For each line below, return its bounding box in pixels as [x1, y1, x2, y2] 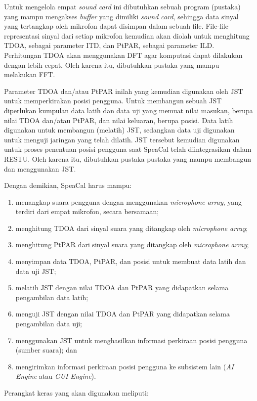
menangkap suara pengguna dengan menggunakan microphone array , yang [15, 196, 242, 207]
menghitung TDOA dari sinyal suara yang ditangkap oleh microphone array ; [15, 223, 248, 233]
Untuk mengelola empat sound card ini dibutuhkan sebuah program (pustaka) [4, 1, 241, 11]
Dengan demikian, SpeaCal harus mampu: [4, 180, 132, 190]
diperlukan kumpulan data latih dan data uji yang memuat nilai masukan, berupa [4, 105, 253, 115]
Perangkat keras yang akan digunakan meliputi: [4, 388, 149, 398]
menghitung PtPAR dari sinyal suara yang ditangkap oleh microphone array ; [15, 239, 249, 250]
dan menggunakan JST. [4, 163, 76, 174]
